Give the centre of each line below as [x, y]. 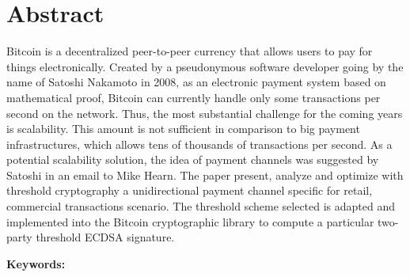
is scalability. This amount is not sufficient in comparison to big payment [183, 129]
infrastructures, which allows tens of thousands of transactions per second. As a [199, 144]
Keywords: [36, 263]
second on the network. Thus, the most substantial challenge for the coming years [205, 113]
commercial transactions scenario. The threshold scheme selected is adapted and [201, 206]
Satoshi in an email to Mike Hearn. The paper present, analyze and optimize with [205, 175]
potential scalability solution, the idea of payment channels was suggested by [193, 159]
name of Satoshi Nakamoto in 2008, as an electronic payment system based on [196, 82]
